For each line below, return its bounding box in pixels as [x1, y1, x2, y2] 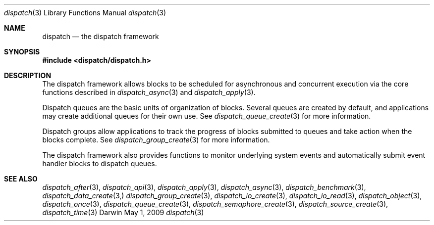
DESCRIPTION [4, 71, 52, 80]
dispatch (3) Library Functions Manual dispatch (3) [4, 8, 166, 17]
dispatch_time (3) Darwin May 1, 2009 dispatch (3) [42, 208, 204, 217]
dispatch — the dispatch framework [42, 32, 159, 41]
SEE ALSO [4, 175, 38, 183]
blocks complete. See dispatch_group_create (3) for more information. [42, 135, 270, 144]
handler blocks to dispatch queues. [42, 159, 157, 168]
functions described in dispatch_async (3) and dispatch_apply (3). [42, 88, 256, 96]
